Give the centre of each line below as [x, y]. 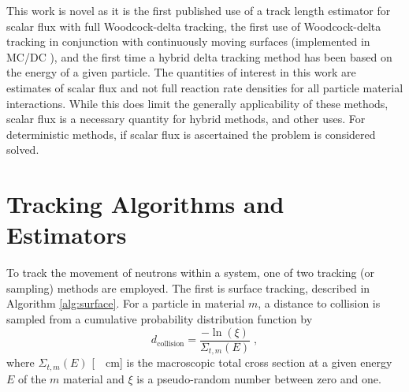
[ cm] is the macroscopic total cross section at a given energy [242, 362]
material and [94, 378]
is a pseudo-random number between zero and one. [259, 378]
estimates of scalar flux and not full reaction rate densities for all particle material [205, 87]
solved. [23, 149]
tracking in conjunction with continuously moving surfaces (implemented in [188, 41]
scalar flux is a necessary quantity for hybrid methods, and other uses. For [186, 119]
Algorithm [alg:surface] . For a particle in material [126, 303]
